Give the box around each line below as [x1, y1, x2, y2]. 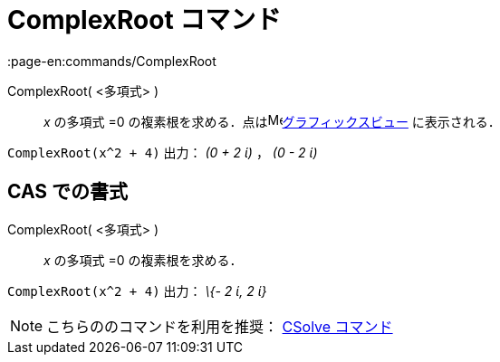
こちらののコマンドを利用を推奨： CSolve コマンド [46, 317, 393, 336]
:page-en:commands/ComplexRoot [7, 52, 216, 69]
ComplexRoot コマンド [7, 5, 282, 35]
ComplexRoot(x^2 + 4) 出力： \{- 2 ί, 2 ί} [7, 282, 267, 299]
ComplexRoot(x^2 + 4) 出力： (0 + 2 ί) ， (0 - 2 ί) [7, 144, 318, 160]
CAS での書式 [7, 180, 129, 204]
